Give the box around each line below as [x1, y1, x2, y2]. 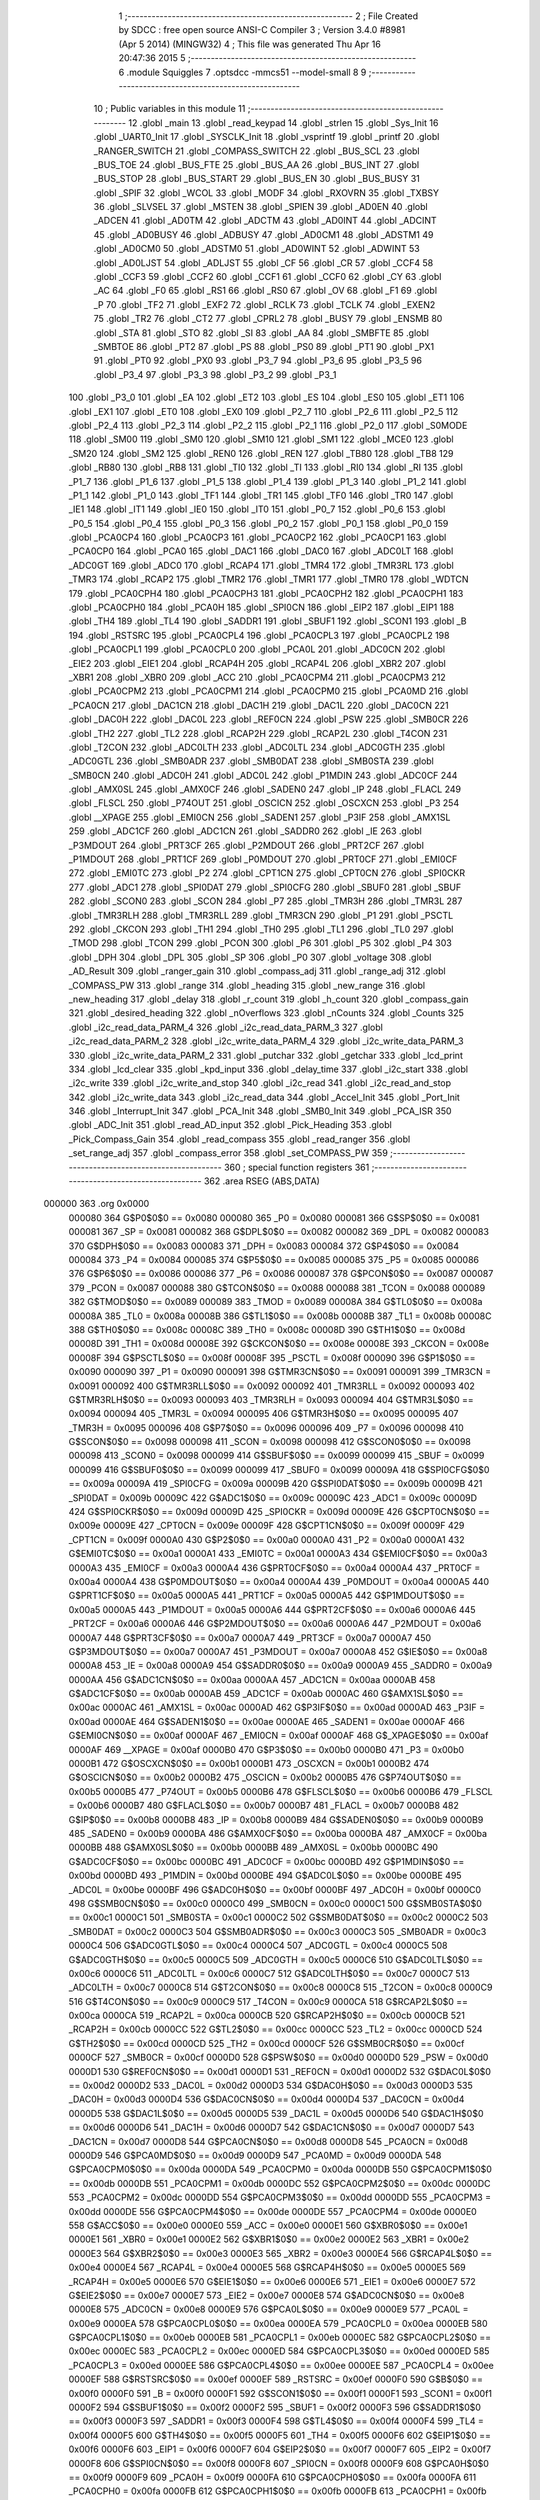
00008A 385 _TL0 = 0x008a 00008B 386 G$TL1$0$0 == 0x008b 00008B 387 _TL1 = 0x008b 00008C [68, 1310, 492, 1322]
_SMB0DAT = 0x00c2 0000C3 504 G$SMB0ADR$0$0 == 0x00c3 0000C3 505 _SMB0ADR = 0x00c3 [68, 1925, 487, 1937]
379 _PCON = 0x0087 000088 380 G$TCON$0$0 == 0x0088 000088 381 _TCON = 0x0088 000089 [68, 1281, 486, 1294]
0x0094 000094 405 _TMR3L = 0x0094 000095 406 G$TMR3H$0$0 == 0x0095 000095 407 [68, 1408, 459, 1420]
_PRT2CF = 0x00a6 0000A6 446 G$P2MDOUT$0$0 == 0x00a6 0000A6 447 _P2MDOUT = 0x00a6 [68, 1618, 482, 1630]
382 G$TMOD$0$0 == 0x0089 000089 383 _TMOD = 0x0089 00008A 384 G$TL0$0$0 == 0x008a [68, 1296, 483, 1308]
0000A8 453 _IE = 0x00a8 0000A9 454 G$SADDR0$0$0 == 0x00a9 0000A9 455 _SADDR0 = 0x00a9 [68, 1660, 493, 1672]
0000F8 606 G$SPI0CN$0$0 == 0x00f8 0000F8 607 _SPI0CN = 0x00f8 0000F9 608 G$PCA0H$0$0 [68, 2457, 490, 2469]
